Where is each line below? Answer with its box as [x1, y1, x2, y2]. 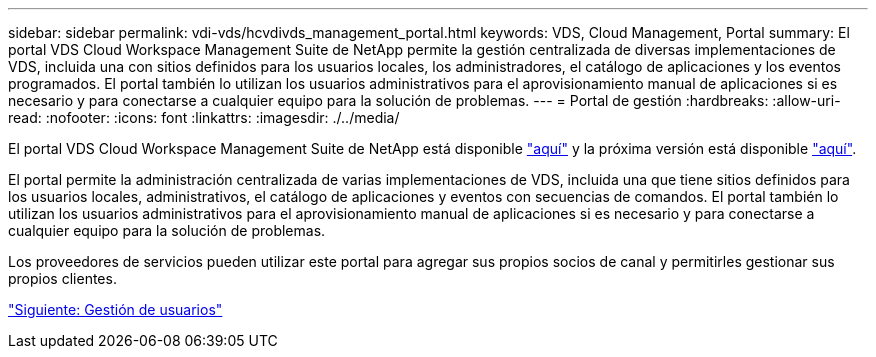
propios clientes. [8, 270, 117, 287]
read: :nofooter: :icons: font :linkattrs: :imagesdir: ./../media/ [8, 109, 400, 126]
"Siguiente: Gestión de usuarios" [8, 301, 223, 318]
